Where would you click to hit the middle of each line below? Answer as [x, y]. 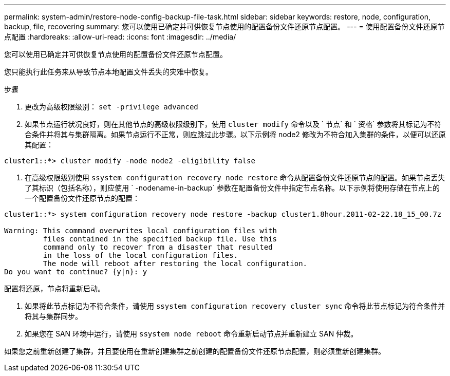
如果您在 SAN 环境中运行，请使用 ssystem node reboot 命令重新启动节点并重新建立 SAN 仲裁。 [191, 334]
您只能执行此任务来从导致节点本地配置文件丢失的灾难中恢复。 [108, 72]
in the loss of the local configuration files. [140, 255]
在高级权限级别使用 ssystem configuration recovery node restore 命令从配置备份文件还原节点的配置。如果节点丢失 [235, 177]
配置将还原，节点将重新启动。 [54, 288]
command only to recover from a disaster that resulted [158, 247]
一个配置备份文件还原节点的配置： [82, 198]
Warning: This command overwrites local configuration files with [141, 231]
